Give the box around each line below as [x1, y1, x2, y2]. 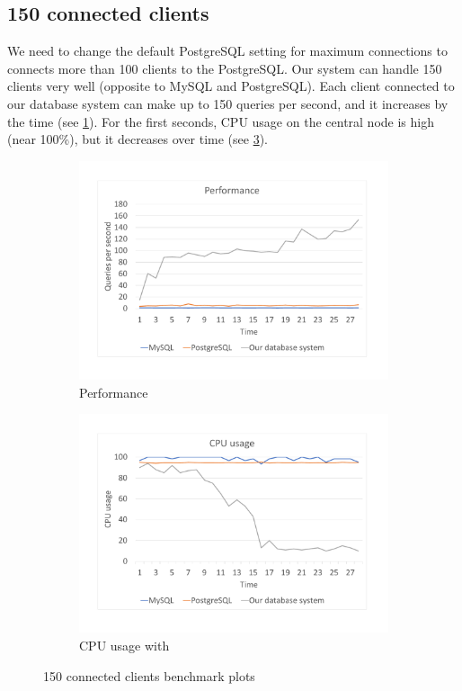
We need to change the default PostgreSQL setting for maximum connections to [7, 41, 448, 60]
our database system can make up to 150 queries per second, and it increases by [7, 94, 449, 112]
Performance [79, 382, 148, 401]
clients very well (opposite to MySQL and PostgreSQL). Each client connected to [7, 76, 455, 95]
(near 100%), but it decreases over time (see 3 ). [7, 130, 269, 148]
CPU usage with [79, 635, 170, 654]
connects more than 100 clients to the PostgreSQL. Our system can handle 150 [7, 58, 442, 77]
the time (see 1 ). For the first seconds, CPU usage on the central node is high [7, 112, 434, 130]
